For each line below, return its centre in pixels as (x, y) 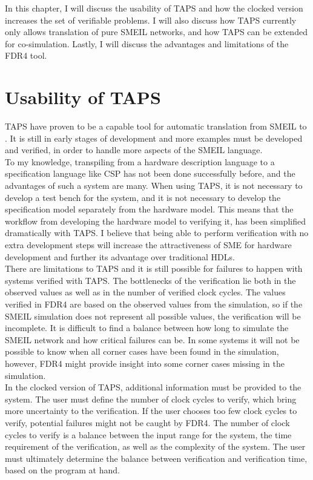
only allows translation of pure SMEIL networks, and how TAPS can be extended (156, 32)
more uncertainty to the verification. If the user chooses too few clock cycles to (151, 411)
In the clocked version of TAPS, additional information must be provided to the (153, 387)
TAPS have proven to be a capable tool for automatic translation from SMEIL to (156, 126)
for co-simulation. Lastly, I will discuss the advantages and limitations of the (147, 43)
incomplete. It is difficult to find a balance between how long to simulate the (147, 328)
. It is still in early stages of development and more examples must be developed (154, 138)
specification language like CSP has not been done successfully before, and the (150, 173)
